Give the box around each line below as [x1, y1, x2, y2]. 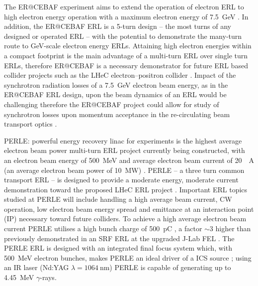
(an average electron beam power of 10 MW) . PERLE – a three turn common [4, 164, 245, 175]
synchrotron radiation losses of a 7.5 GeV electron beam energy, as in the [4, 79, 228, 90]
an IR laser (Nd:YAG [4, 262, 69, 273]
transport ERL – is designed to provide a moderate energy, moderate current [4, 174, 239, 185]
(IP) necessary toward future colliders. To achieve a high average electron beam [4, 213, 247, 224]
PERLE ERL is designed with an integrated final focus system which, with [4, 243, 232, 253]
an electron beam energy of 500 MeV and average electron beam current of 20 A [4, 154, 255, 165]
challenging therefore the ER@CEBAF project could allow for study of [4, 99, 219, 109]
